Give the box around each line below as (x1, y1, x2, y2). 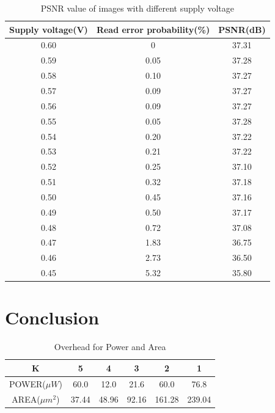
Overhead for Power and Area (54, 340, 166, 353)
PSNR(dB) (218, 23, 266, 35)
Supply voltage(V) (9, 23, 88, 35)
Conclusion (5, 305, 100, 330)
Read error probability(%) (96, 23, 210, 35)
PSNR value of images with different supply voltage (40, 2, 235, 14)
